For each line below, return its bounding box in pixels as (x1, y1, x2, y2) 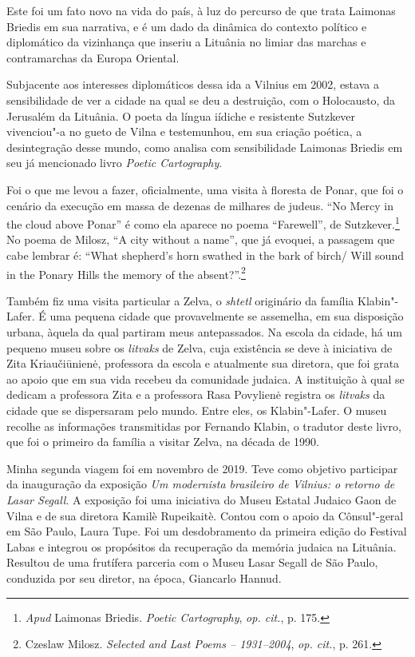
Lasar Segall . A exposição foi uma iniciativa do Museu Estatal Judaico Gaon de (6, 491, 397, 508)
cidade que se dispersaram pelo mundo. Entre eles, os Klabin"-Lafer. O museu (6, 401, 387, 418)
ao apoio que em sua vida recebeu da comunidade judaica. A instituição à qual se (6, 370, 405, 387)
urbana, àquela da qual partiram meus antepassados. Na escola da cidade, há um (6, 324, 402, 340)
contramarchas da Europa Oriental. (6, 49, 180, 66)
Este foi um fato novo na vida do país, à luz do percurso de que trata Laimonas (6, 2, 396, 18)
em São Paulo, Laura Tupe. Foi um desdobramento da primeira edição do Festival (6, 523, 407, 540)
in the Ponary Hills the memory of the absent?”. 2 (6, 263, 246, 282)
